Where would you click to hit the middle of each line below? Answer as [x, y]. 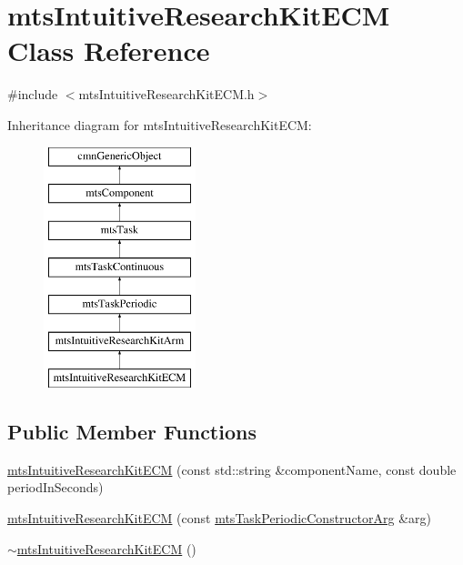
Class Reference [109, 50]
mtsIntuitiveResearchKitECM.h [166, 94]
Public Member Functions [132, 432]
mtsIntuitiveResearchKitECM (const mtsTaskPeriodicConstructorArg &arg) [220, 518]
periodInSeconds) [55, 487]
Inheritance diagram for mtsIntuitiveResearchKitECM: [160, 124]
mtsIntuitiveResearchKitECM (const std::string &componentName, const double [232, 469]
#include [33, 94]
